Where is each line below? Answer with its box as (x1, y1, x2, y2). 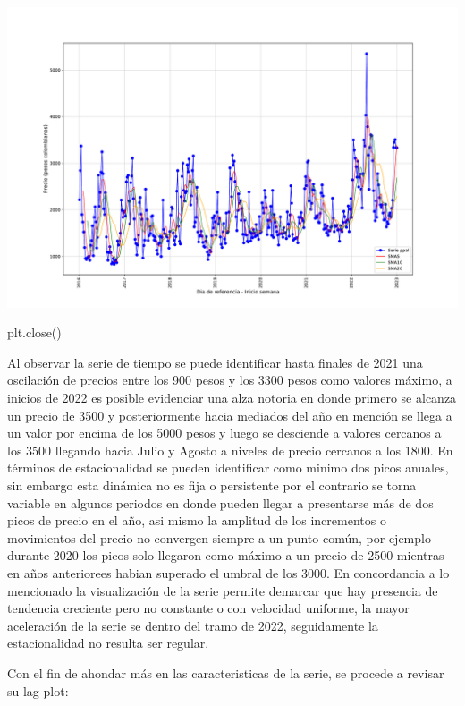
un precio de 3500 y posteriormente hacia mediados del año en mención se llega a (7, 405, 452, 424)
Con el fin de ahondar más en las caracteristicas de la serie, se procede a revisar (7, 663, 444, 682)
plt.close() (7, 323, 62, 342)
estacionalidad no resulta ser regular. (7, 634, 209, 652)
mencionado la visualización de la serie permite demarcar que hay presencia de (7, 581, 438, 600)
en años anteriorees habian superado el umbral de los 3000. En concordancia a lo (7, 563, 450, 582)
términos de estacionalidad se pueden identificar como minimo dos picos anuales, (7, 458, 449, 477)
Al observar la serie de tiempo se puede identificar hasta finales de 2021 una (7, 353, 423, 371)
